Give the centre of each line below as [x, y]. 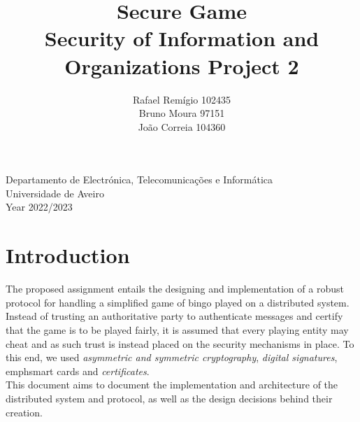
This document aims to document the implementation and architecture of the [172, 385]
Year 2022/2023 [39, 207]
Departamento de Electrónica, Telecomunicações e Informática [139, 180]
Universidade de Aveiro [55, 193]
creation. [24, 412]
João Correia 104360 [182, 126]
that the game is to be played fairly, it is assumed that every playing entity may [177, 329]
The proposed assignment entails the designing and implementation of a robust [175, 289]
